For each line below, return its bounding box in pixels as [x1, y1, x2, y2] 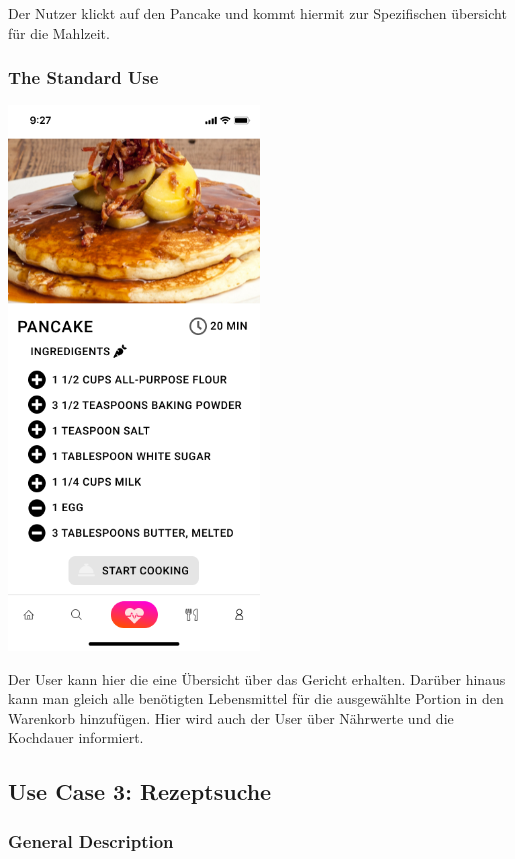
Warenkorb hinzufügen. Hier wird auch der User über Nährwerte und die [8, 707, 454, 728]
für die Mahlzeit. [8, 22, 110, 43]
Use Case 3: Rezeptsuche [8, 776, 272, 807]
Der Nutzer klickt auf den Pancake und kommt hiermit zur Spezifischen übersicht [8, 3, 507, 23]
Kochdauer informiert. [8, 727, 144, 748]
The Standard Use [8, 65, 159, 90]
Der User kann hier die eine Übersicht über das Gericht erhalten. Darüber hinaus [8, 668, 506, 689]
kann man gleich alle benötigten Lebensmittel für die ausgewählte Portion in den [8, 688, 504, 709]
